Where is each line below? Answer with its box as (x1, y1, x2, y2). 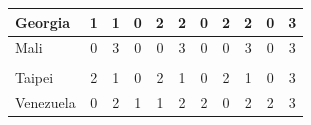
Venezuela (15, 92, 76, 113)
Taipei (15, 67, 54, 88)
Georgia (15, 11, 71, 32)
